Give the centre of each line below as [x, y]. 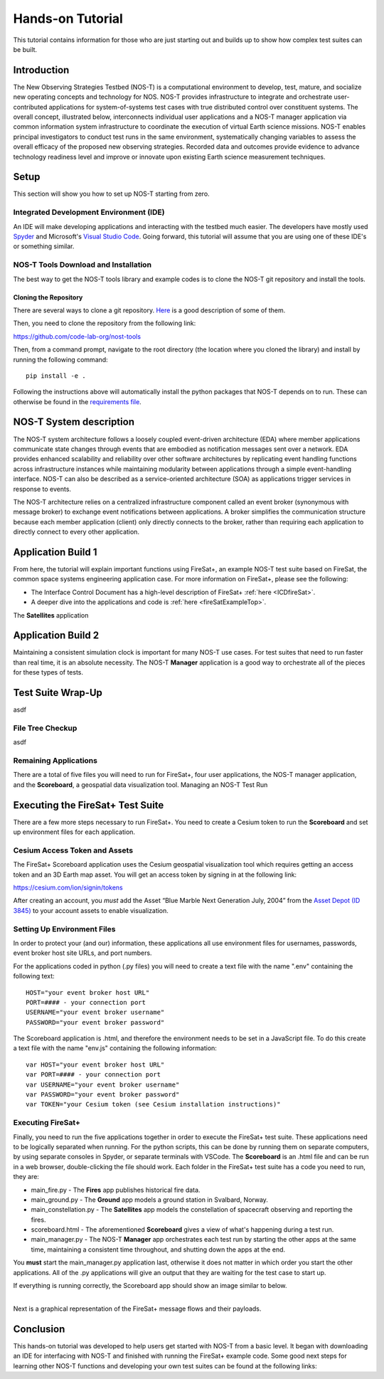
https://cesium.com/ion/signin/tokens [68, 888]
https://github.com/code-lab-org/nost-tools [77, 336]
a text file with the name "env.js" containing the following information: [115, 1048]
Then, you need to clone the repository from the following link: [105, 323]
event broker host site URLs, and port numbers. [82, 953]
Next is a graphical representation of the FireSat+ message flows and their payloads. [137, 1309]
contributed [30, 107]
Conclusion [39, 1329]
